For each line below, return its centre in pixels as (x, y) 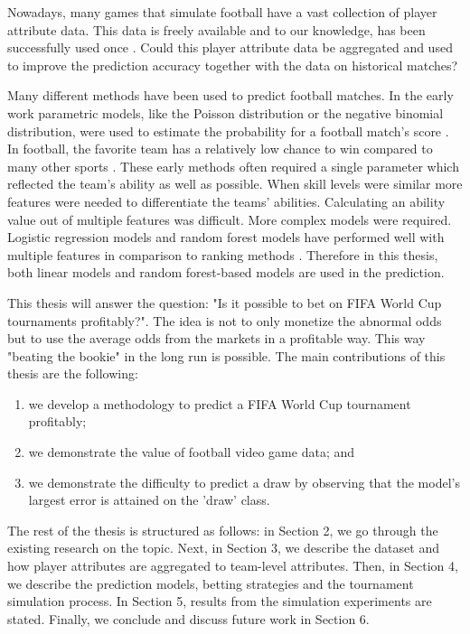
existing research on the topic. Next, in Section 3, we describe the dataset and (223, 548)
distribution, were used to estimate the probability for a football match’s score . (228, 131)
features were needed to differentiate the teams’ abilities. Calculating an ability (226, 201)
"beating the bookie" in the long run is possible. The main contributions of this (226, 355)
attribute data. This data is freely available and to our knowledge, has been (216, 29)
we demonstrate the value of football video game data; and (192, 452)
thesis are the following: (73, 373)
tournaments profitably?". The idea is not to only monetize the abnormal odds (225, 320)
